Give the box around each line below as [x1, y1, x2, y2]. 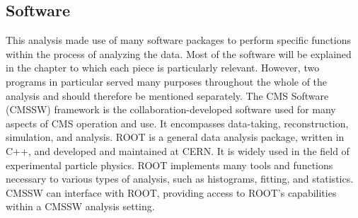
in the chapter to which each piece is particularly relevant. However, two [6, 60, 320, 75]
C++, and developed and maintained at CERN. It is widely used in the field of [6, 143, 350, 158]
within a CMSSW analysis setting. [6, 199, 155, 214]
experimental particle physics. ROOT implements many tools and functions [6, 157, 333, 172]
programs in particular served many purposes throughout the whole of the [6, 74, 328, 88]
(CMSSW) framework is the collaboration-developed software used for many [6, 102, 336, 117]
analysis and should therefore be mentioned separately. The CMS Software [6, 88, 329, 103]
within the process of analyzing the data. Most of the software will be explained [6, 46, 352, 61]
